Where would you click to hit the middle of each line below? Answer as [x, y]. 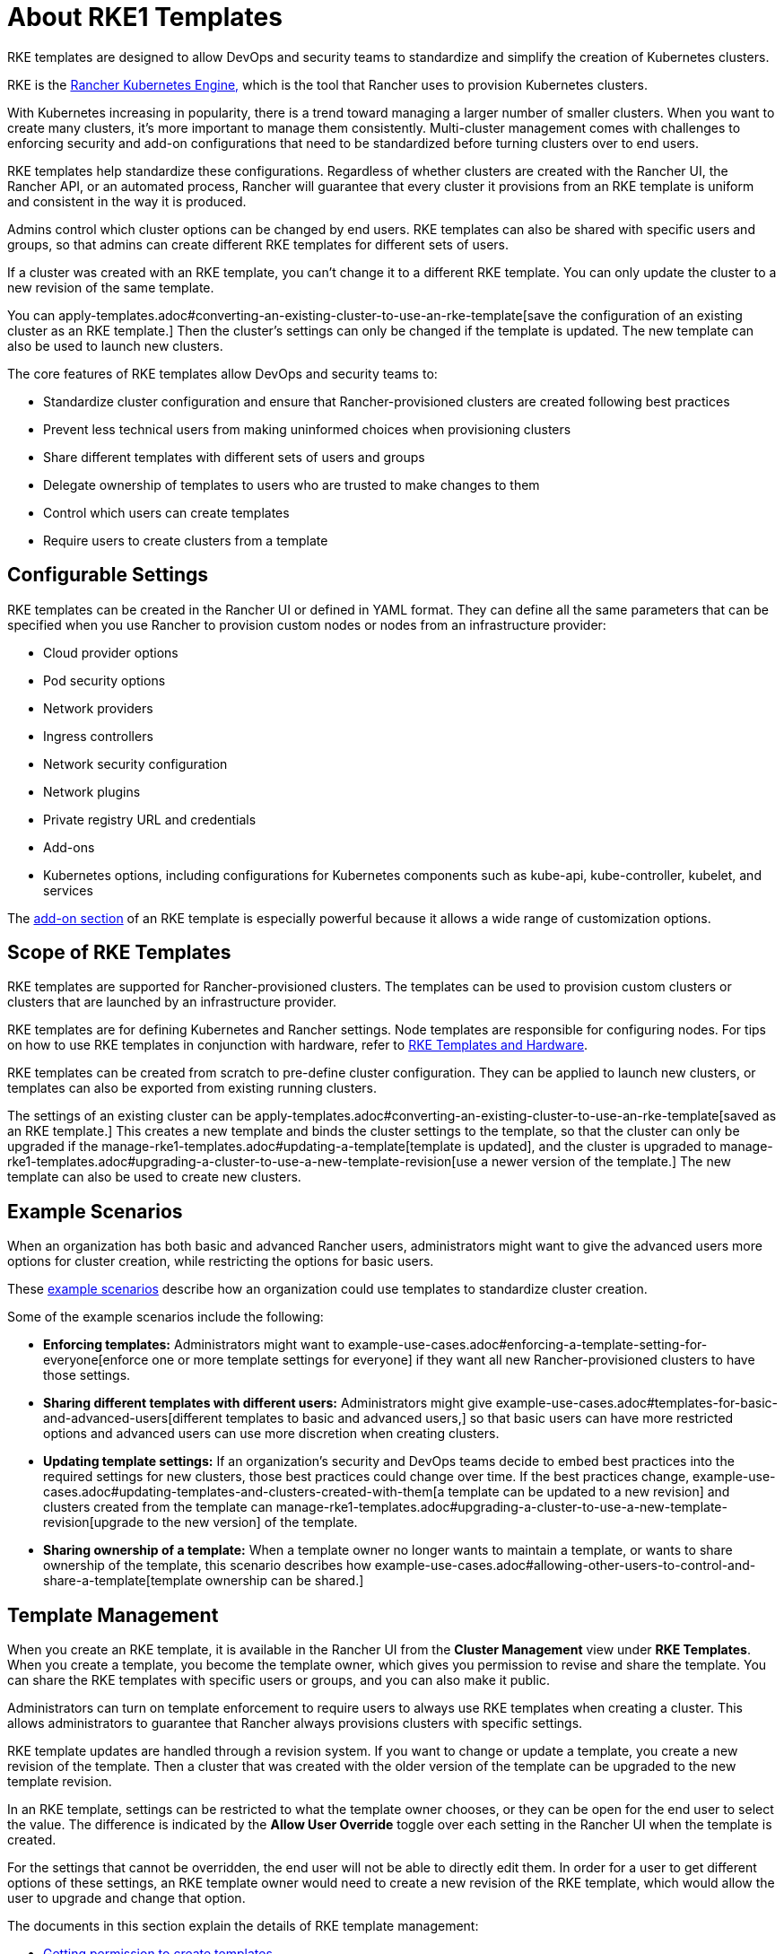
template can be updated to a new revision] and [589, 1492]
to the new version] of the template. [252, 1522]
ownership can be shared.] [285, 1581]
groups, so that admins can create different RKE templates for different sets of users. [258, 244]
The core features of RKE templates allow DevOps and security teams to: [222, 373]
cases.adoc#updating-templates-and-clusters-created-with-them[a [244, 1492]
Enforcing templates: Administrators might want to [194, 1345]
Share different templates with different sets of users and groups [234, 457]
